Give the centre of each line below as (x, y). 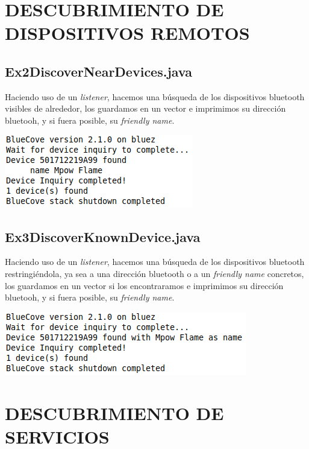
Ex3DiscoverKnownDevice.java (103, 236)
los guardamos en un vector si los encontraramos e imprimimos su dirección (144, 285)
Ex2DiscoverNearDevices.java (98, 71)
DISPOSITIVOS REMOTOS (127, 33)
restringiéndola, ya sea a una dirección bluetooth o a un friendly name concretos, (154, 273)
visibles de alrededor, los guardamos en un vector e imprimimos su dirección (145, 108)
